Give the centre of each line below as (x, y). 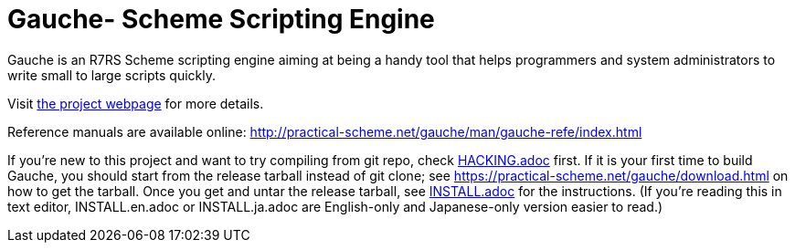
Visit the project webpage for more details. (136, 103)
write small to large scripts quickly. (111, 75)
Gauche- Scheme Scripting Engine (221, 19)
